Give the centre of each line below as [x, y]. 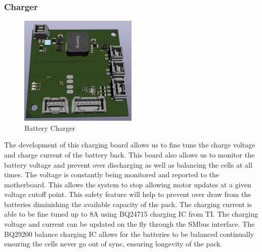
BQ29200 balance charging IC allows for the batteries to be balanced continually [129, 234]
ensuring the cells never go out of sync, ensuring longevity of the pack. [113, 244]
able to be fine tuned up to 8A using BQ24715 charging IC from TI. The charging [131, 214]
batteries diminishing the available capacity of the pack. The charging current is [128, 204]
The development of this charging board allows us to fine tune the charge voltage [130, 145]
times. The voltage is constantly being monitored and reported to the [112, 174]
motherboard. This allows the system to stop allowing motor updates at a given [128, 184]
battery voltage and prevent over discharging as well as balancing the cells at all [128, 164]
